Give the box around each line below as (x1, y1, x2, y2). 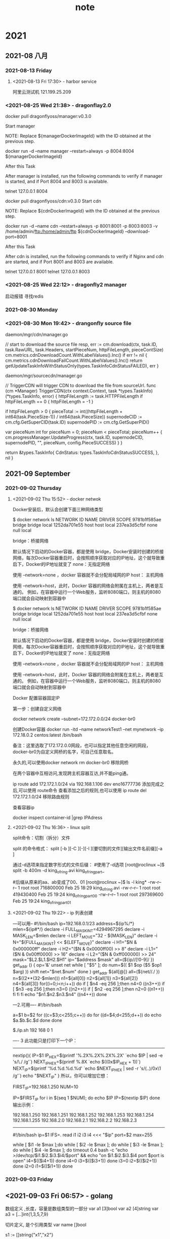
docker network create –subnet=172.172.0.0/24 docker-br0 (12, 716, 136, 722)
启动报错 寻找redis (5, 293, 44, 300)
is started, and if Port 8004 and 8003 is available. (5, 179, 109, 185)
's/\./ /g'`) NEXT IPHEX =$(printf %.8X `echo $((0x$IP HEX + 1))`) (12, 1059, 141, 1066)
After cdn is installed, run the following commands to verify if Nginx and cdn (5, 254, 164, 260)
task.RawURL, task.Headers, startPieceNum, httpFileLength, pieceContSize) (5, 346, 164, 353)
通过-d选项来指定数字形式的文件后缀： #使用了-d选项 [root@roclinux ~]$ (12, 862, 165, 868)
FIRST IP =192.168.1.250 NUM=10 (12, 1084, 78, 1091)
